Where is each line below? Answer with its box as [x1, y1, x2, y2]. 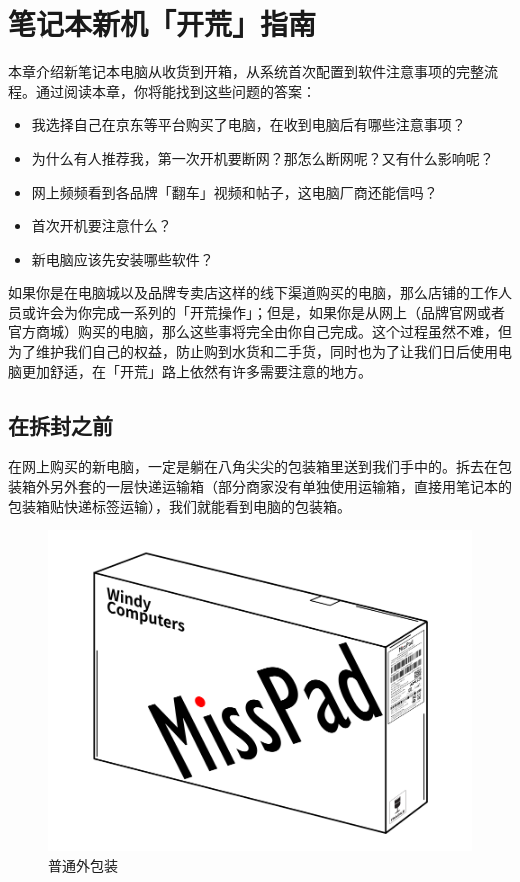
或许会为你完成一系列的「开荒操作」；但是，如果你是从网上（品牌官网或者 [21, 301, 505, 322]
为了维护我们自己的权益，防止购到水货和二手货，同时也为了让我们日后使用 [8, 341, 498, 362]
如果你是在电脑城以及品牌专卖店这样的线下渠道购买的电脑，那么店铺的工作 [8, 282, 498, 303]
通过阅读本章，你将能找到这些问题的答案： [35, 80, 316, 101]
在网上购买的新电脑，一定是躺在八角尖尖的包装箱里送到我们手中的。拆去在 [8, 456, 498, 477]
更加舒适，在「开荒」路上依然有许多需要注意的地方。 [21, 360, 372, 381]
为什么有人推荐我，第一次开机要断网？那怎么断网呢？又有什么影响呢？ [31, 147, 494, 168]
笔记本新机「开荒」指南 [8, 3, 317, 44]
